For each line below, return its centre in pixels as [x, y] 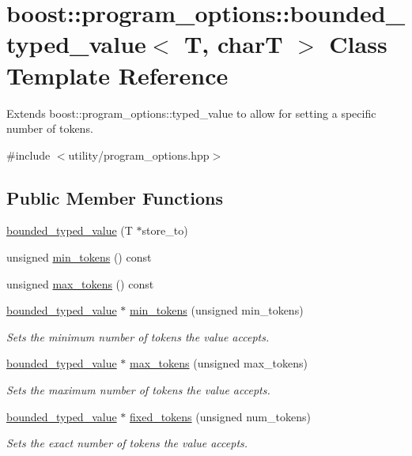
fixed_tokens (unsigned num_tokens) [220, 416]
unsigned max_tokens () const [80, 283]
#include [28, 155]
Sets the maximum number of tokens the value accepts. [138, 390]
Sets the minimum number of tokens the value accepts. [138, 336]
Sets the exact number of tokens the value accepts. [127, 443]
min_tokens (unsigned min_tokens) [217, 310]
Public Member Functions [115, 197]
